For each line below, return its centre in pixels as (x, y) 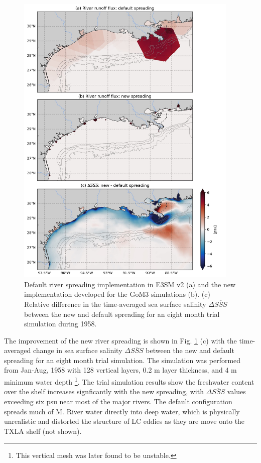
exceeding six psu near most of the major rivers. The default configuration (118, 401)
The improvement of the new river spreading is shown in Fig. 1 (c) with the (120, 340)
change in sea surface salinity (78, 350)
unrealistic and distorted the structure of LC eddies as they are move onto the (124, 421)
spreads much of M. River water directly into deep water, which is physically (122, 411)
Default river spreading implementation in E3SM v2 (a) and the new (130, 284)
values (236, 391)
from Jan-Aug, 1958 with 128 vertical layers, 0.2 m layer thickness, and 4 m (120, 370)
